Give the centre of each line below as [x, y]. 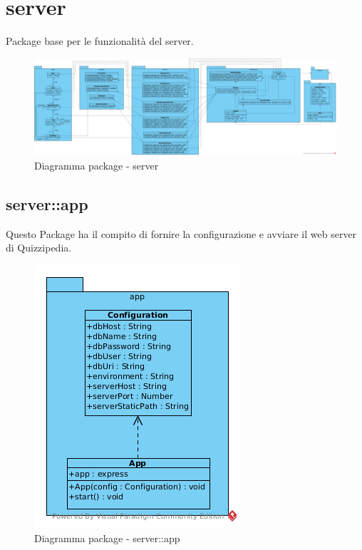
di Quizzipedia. [39, 248]
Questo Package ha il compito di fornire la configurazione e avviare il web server [181, 233]
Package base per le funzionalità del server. [100, 41]
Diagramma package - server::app [107, 538]
